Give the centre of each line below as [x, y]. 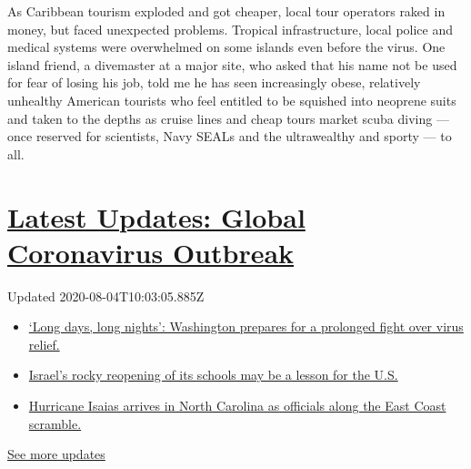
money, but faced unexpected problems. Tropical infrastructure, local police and [230, 29]
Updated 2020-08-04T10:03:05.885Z [106, 296]
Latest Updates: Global [156, 216]
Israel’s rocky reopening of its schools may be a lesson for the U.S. [213, 375]
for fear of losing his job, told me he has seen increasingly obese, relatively [214, 82]
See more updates [56, 454]
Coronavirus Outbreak [151, 252]
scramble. [55, 423]
